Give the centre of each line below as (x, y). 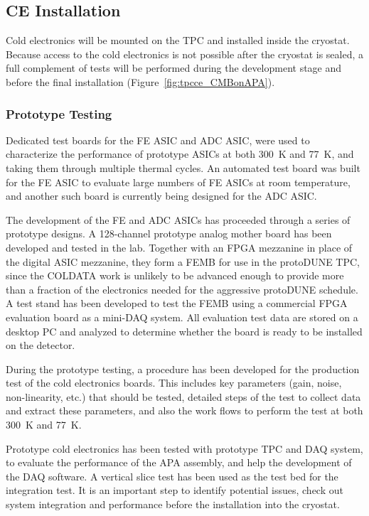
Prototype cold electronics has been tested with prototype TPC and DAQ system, (184, 448)
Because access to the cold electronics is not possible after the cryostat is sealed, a (185, 54)
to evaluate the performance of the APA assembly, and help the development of (179, 462)
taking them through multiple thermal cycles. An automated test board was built (183, 167)
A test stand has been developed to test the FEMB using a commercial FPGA (177, 303)
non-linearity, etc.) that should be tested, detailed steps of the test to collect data (183, 396)
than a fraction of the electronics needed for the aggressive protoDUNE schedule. (182, 289)
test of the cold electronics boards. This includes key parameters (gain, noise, (174, 383)
